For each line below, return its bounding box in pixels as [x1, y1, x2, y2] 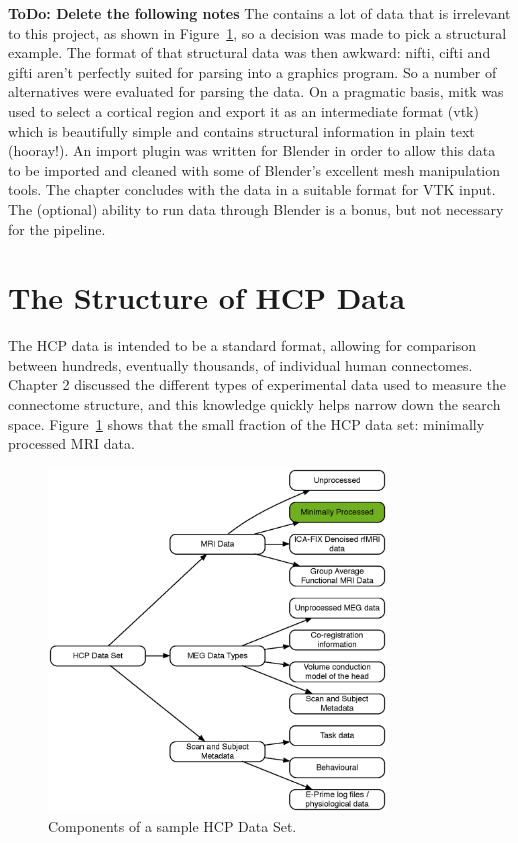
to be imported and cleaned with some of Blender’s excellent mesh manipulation [8, 159, 501, 180]
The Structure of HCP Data [8, 277, 406, 318]
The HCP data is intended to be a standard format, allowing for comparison [8, 335, 477, 356]
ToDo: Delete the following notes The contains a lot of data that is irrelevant [8, 3, 511, 23]
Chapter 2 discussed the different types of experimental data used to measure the [8, 374, 506, 395]
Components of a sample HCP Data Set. [48, 815, 297, 836]
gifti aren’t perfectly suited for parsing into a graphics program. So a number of [8, 61, 497, 82]
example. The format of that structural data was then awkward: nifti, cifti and [8, 42, 491, 63]
